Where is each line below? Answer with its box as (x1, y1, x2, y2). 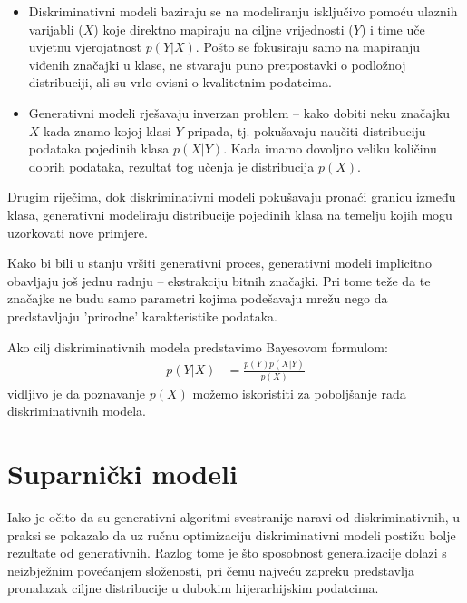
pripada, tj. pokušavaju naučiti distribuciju (187, 121, 426, 140)
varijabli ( (28, 19, 83, 38)
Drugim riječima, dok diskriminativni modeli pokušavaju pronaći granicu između (7, 187, 456, 206)
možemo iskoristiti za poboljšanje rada (192, 383, 406, 402)
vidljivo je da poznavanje (7, 383, 146, 402)
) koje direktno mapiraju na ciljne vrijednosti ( (93, 19, 354, 38)
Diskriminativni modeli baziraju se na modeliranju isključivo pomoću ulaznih (28, 2, 458, 20)
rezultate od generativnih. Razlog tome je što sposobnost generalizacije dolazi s (7, 543, 447, 562)
